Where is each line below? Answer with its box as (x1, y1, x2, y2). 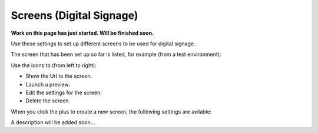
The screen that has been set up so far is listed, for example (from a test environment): (11, 51, 221, 58)
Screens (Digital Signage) (11, 9, 138, 22)
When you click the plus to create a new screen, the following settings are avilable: (11, 108, 212, 115)
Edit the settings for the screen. (25, 89, 102, 96)
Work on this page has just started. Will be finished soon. (11, 29, 154, 36)
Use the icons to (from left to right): (11, 62, 97, 69)
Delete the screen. (25, 97, 71, 104)
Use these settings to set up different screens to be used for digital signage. (11, 40, 196, 47)
